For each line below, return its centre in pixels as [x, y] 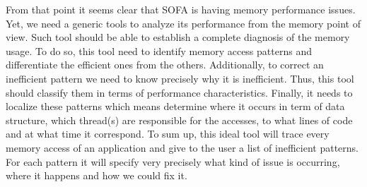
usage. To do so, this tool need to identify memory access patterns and [159, 50]
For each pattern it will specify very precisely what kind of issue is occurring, [173, 161]
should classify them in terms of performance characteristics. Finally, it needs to [179, 92]
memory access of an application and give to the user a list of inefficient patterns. [182, 147]
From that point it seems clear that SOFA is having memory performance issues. [181, 9]
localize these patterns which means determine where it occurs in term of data [175, 106]
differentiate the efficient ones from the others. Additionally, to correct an [165, 65]
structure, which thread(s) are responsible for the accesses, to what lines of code [179, 120]
